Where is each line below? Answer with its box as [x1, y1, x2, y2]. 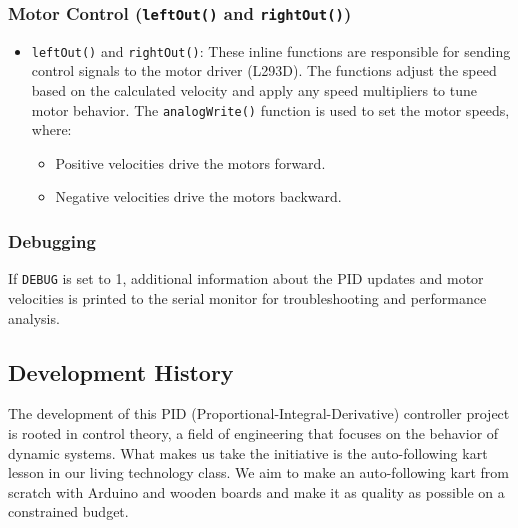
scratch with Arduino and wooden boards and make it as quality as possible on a [8, 481, 505, 502]
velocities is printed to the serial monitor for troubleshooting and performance [8, 287, 487, 308]
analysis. [8, 307, 60, 328]
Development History [8, 356, 234, 387]
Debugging [8, 228, 96, 253]
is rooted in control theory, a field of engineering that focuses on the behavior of [8, 422, 499, 443]
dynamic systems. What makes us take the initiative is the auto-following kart [8, 442, 488, 463]
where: [31, 119, 72, 140]
